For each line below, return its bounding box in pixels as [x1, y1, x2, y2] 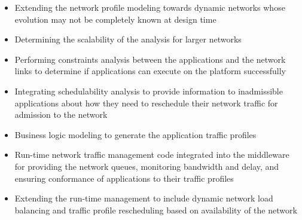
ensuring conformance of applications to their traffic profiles [14, 172, 234, 184]
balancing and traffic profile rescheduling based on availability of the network [14, 203, 297, 216]
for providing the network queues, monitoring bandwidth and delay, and [14, 160, 279, 172]
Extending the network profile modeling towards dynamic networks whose [14, 1, 285, 13]
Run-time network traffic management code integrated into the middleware [14, 148, 289, 161]
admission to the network [14, 108, 108, 121]
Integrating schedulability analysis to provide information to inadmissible [14, 84, 283, 97]
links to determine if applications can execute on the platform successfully [14, 65, 286, 77]
